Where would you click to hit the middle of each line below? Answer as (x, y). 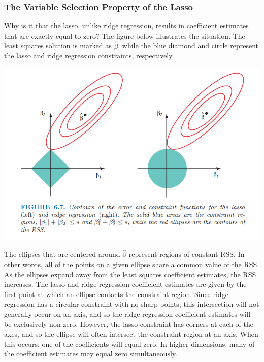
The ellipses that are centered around (62, 254)
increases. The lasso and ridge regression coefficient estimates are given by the (125, 284)
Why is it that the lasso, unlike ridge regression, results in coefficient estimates (126, 26)
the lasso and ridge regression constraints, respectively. (89, 56)
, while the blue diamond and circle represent (188, 45)
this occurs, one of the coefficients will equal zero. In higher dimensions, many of (129, 343)
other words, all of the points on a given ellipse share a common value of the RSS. (132, 264)
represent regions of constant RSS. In (187, 254)
